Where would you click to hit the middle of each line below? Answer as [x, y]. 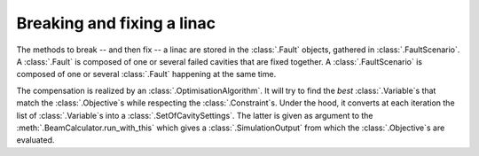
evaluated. [35, 140]
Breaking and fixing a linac [116, 23]
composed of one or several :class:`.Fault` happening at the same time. [146, 74]
